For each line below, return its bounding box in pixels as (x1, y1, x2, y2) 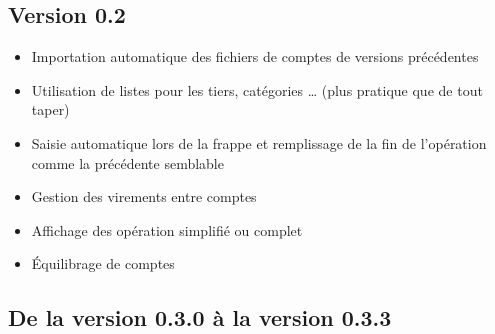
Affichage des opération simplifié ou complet (31, 219, 303, 240)
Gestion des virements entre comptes (31, 186, 257, 207)
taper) (31, 99, 70, 120)
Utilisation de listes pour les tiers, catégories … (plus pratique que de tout (31, 79, 483, 100)
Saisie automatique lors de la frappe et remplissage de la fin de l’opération (31, 132, 487, 153)
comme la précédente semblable (31, 152, 224, 173)
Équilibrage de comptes (31, 253, 175, 274)
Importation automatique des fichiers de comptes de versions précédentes (31, 46, 479, 67)
